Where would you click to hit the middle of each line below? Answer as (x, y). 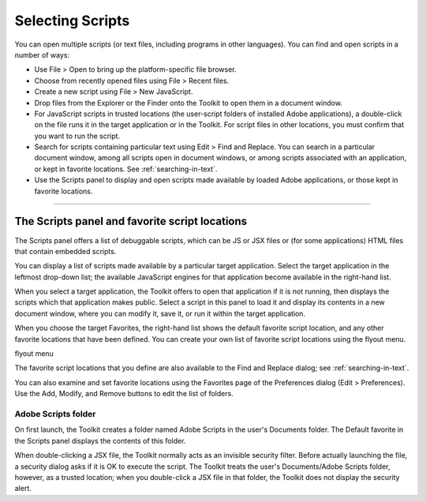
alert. (23, 489)
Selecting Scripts (72, 21)
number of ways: (42, 54)
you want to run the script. (77, 136)
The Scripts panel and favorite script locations (131, 221)
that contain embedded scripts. (65, 251)
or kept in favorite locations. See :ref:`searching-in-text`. (126, 169)
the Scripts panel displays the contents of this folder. (100, 440)
